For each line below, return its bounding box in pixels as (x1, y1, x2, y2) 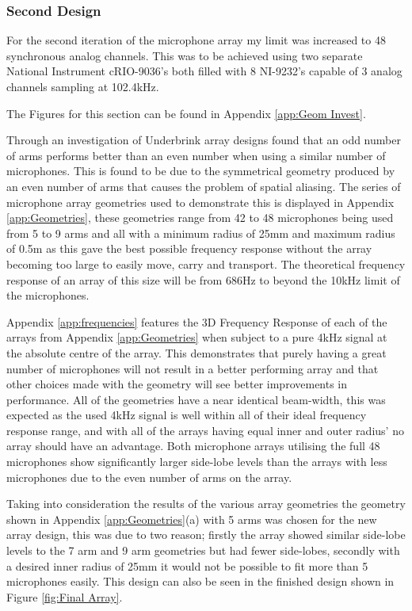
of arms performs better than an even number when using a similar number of (6, 147, 386, 163)
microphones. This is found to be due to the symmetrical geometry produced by (6, 162, 395, 179)
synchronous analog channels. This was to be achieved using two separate (6, 47, 363, 63)
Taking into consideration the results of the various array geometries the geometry (6, 495, 406, 512)
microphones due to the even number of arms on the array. (6, 468, 292, 485)
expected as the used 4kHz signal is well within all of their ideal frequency (6, 407, 367, 423)
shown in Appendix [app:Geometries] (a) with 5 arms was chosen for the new (6, 510, 377, 527)
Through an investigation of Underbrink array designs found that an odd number (6, 132, 401, 148)
